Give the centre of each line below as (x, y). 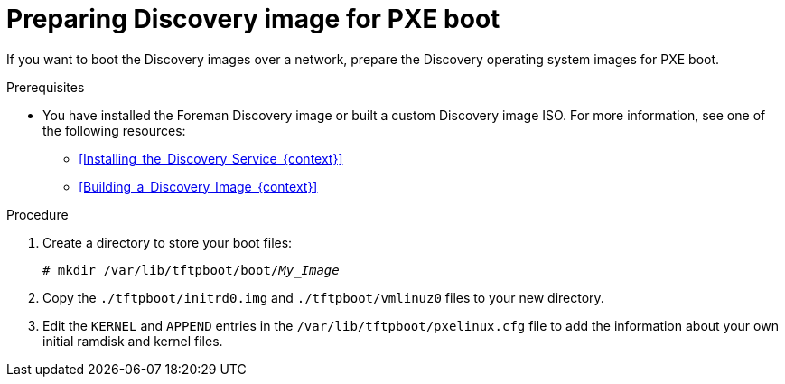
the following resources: (114, 130)
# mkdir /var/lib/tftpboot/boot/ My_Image (191, 270)
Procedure (37, 214)
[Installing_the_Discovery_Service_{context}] (211, 158)
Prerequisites (46, 87)
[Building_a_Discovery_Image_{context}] (198, 186)
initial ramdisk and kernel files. (133, 341)
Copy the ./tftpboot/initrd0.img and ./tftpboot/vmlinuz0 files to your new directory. (323, 297)
